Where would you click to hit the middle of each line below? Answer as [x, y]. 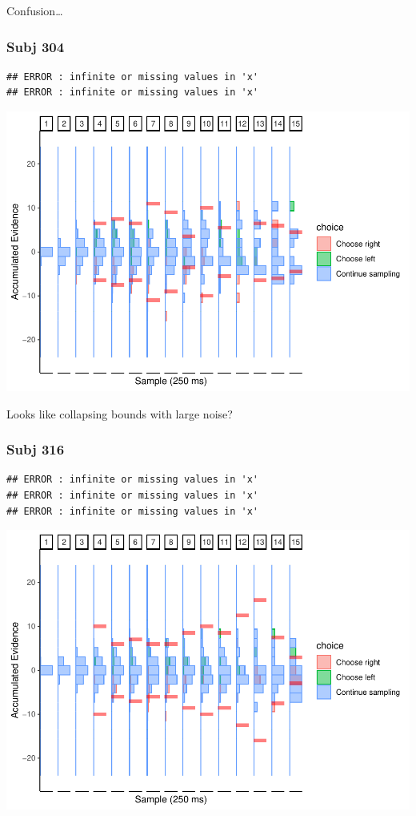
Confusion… [35, 10]
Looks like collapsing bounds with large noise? [120, 413]
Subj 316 [36, 449]
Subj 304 [36, 46]
